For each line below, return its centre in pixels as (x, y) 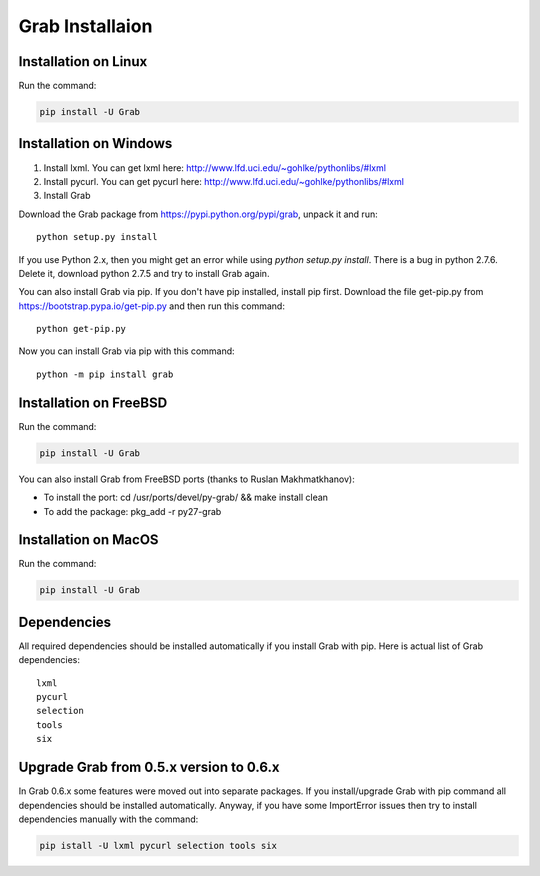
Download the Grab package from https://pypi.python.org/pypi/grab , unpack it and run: (198, 214)
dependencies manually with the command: (108, 819)
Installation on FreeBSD (93, 402)
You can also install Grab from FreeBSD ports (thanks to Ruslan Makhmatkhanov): (186, 479)
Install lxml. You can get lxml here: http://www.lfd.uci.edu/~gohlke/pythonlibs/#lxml (215, 167)
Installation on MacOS (88, 540)
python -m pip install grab (105, 374)
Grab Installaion (85, 26)
